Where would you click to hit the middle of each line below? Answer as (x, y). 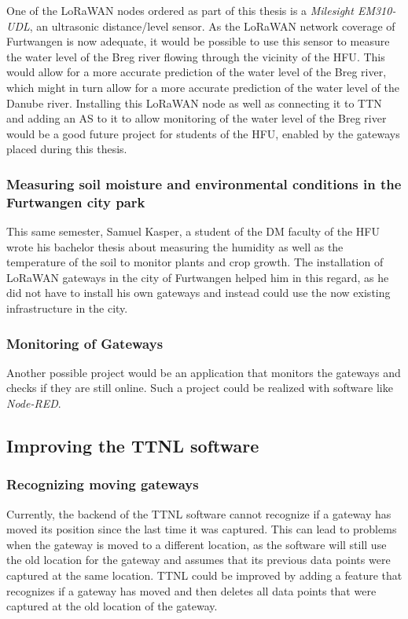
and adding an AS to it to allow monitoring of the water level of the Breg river (197, 118)
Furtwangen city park (76, 201)
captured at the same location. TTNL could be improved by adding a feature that (204, 575)
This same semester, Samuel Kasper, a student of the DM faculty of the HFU (193, 231)
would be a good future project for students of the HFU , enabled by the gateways (203, 133)
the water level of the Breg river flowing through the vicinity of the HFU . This (196, 56)
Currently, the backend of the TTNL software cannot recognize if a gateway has (199, 513)
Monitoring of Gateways (85, 343)
